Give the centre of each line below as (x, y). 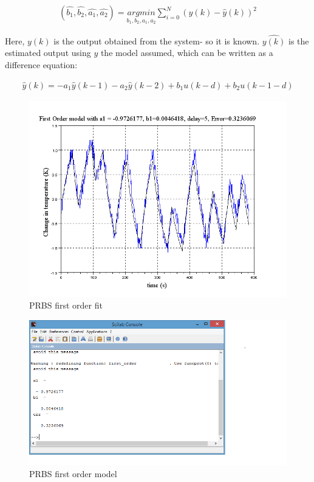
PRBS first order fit (66, 305)
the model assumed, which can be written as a (187, 53)
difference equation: (41, 65)
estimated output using (48, 53)
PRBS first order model (73, 473)
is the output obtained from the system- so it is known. (157, 40)
